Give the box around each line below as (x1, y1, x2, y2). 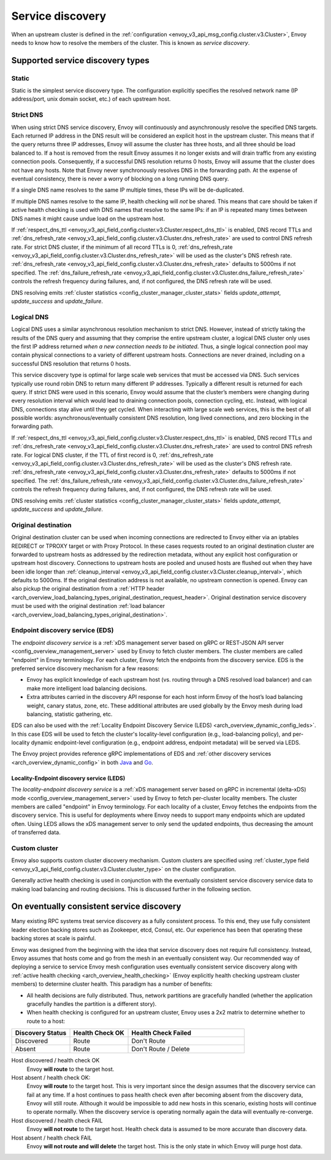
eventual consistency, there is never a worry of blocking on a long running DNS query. (11, 175, 229, 182)
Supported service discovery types (11, 55, 150, 66)
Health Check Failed (131, 1029, 191, 1037)
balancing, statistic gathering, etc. (26, 710, 113, 718)
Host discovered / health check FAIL (11, 1116, 103, 1124)
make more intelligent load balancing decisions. (26, 685, 147, 692)
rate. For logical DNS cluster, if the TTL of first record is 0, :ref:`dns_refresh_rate (11, 451, 214, 459)
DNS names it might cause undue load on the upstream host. (11, 215, 165, 222)
